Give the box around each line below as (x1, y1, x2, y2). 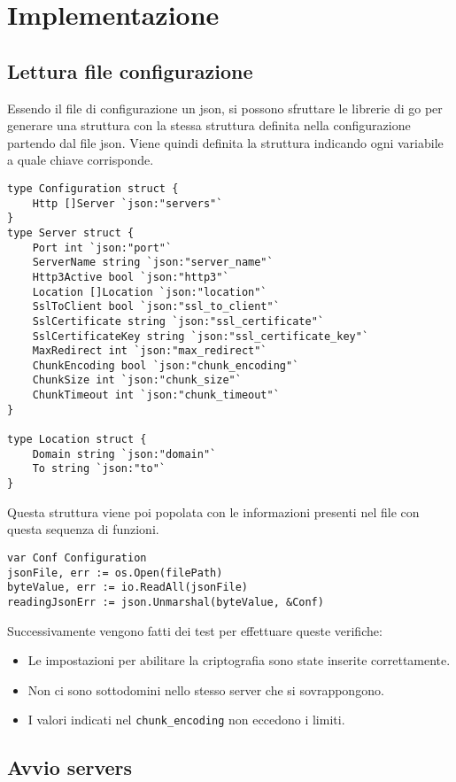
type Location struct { (7, 433, 147, 446)
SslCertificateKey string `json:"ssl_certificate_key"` (32, 329, 369, 343)
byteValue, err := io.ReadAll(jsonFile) (7, 581, 249, 594)
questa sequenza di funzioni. (7, 520, 159, 538)
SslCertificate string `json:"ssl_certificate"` (32, 314, 324, 328)
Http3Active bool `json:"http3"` (32, 270, 229, 283)
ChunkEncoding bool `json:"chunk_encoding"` (32, 359, 299, 372)
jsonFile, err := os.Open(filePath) (7, 566, 223, 579)
